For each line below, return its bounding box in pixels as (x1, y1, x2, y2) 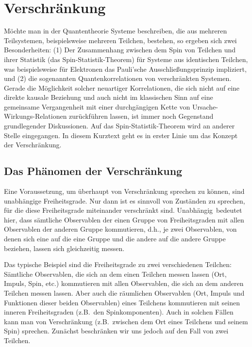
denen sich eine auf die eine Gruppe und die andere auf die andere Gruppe (4, 234, 226, 244)
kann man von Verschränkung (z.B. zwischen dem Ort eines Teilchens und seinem (4, 316, 248, 326)
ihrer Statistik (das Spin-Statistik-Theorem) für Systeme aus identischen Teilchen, (4, 54, 248, 64)
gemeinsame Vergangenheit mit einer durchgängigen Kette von (4, 101, 190, 111)
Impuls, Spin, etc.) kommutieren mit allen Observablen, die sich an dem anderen (4, 278, 244, 288)
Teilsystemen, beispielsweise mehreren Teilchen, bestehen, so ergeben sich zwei (4, 35, 237, 45)
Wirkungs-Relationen (4, 111, 67, 121)
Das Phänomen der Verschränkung (4, 163, 183, 178)
